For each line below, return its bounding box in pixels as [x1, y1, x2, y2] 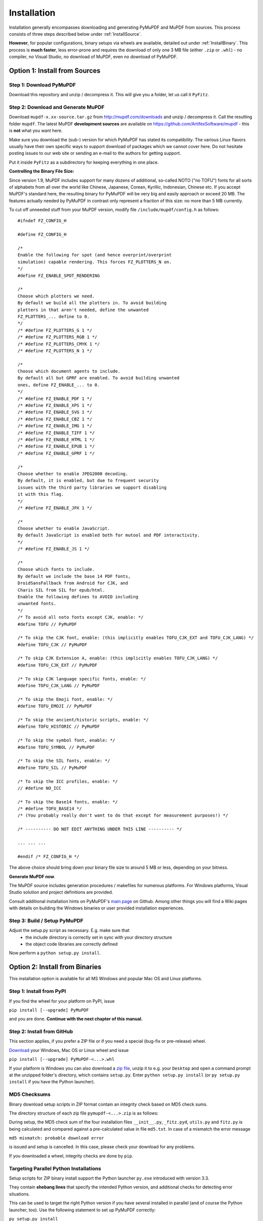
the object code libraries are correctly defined [25, 941, 118, 947]
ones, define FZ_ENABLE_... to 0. [18, 382, 100, 388]
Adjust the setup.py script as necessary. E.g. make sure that [9, 927, 130, 933]
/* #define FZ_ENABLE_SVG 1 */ [18, 409, 93, 415]
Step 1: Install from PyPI [9, 988, 66, 995]
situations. [9, 1191, 30, 1197]
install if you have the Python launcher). [9, 1079, 95, 1085]
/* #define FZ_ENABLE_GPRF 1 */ [18, 450, 95, 456]
